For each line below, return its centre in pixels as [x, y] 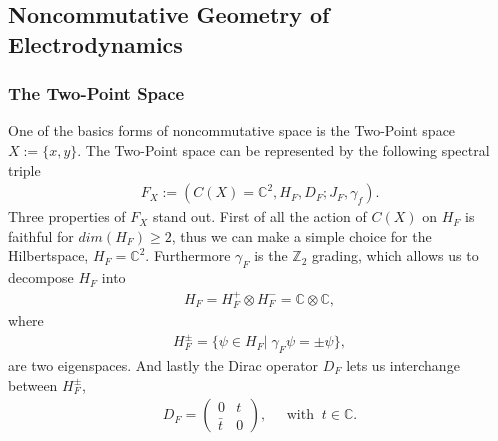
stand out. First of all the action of [259, 216]
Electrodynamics [95, 43]
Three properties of [67, 216]
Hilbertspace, [48, 255]
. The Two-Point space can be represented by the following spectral [283, 149]
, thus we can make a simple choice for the [301, 235]
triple [24, 169]
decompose [41, 277]
